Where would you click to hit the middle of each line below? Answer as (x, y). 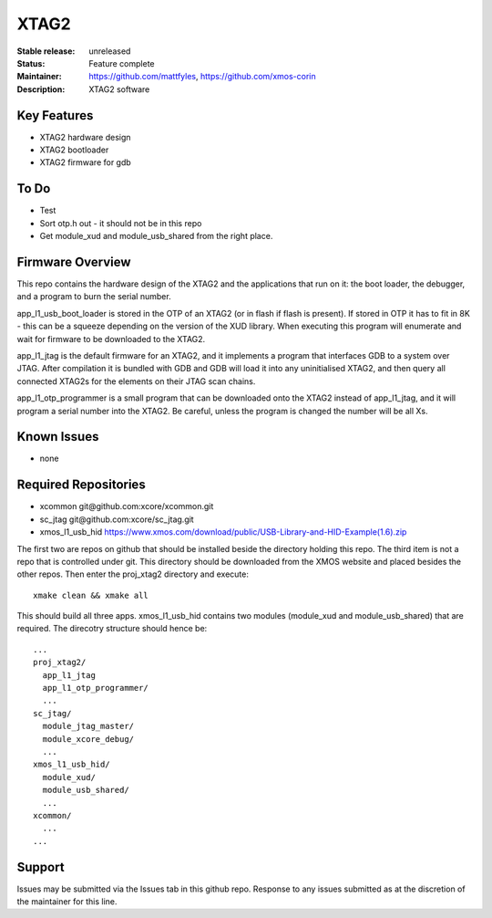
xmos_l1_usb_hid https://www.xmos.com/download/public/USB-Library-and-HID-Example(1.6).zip (223, 532)
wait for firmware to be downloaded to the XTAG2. (111, 339)
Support (41, 867)
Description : (41, 89)
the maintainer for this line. (67, 902)
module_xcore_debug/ (88, 739)
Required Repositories (81, 485)
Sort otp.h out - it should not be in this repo (121, 223)
